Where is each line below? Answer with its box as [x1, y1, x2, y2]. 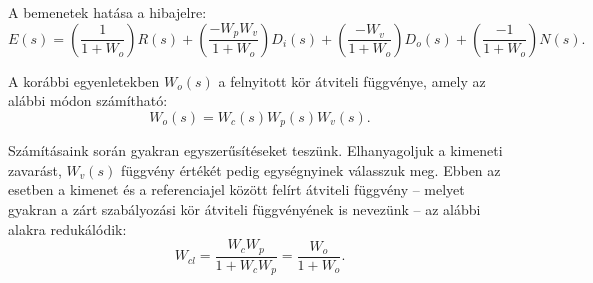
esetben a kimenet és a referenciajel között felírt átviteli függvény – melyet [8, 179, 465, 200]
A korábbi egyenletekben [8, 70, 160, 91]
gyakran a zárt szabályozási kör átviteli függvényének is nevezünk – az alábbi [8, 199, 481, 220]
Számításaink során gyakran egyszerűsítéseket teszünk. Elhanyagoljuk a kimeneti [8, 140, 503, 161]
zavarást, [8, 159, 62, 180]
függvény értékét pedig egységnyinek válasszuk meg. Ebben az [120, 159, 501, 180]
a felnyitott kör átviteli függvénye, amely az [218, 70, 486, 91]
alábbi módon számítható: [8, 90, 168, 111]
